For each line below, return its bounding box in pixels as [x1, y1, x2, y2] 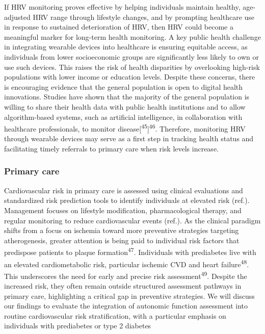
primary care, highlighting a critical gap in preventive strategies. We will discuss [4, 290, 255, 301]
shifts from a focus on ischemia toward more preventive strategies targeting [4, 225, 239, 236]
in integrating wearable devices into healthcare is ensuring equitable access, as [4, 41, 248, 52]
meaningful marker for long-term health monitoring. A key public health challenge [4, 31, 261, 42]
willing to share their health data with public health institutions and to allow [4, 101, 246, 112]
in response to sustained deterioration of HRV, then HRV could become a [4, 21, 233, 32]
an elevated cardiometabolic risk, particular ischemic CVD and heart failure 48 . [4, 257, 249, 269]
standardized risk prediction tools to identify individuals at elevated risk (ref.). [4, 195, 250, 205]
